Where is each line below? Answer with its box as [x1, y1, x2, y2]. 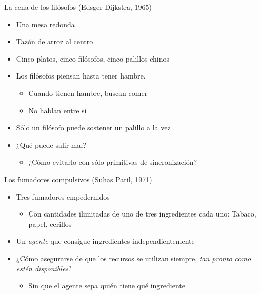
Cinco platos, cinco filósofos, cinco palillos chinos [16, 53, 170, 64]
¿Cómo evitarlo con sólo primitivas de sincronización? [28, 156, 197, 167]
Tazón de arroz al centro [16, 36, 93, 47]
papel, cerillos [28, 218, 72, 229]
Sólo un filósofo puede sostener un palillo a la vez [16, 122, 171, 133]
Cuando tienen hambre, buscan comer [28, 87, 148, 98]
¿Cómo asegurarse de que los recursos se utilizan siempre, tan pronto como [16, 252, 251, 263]
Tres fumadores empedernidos [16, 191, 110, 202]
